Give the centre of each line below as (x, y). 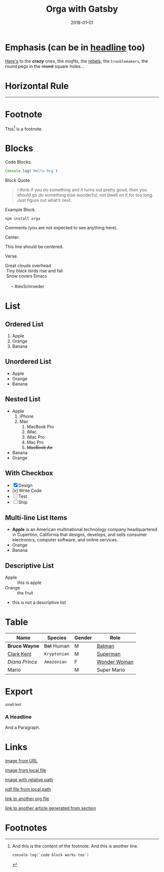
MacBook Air (40, 447)
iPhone (27, 416)
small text (13, 704)
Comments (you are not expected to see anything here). (61, 228)
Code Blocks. (19, 162)
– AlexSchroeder (28, 287)
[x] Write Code (27, 491)
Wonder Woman (115, 662)
